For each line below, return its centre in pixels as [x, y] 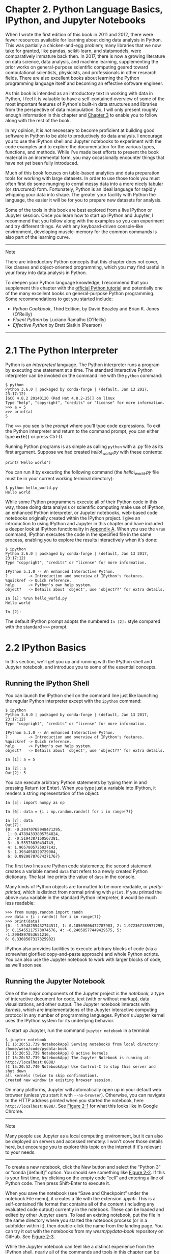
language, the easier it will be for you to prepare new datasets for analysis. [83, 200]
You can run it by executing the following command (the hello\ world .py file [82, 473]
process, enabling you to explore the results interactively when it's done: [81, 540]
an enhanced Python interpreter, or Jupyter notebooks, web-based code [81, 513]
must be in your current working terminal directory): [60, 479]
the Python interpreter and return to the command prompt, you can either [82, 431]
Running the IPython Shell [47, 683]
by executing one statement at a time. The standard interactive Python [79, 370]
